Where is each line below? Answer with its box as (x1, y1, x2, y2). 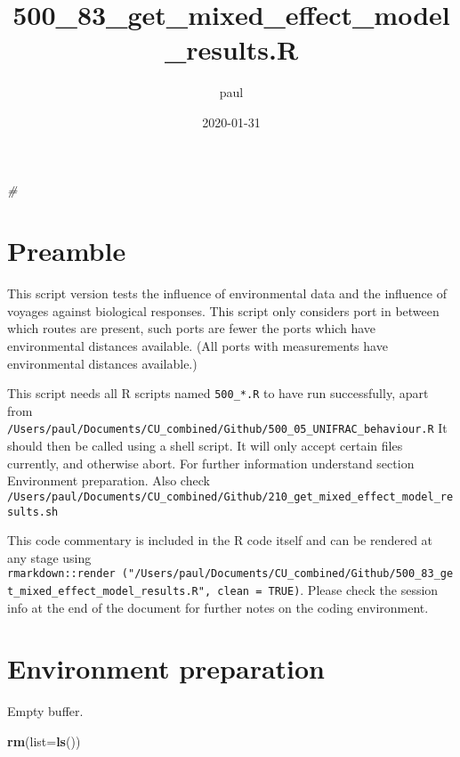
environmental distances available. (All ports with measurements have (7, 337, 388, 354)
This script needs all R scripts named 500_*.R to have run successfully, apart (7, 384, 429, 403)
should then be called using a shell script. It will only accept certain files (7, 436, 403, 455)
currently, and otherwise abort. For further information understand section (7, 453, 415, 472)
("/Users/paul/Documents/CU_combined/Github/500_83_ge (121, 567, 454, 581)
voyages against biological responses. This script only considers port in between (7, 301, 440, 320)
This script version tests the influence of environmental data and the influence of (7, 284, 448, 303)
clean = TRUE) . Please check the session (217, 581, 439, 599)
